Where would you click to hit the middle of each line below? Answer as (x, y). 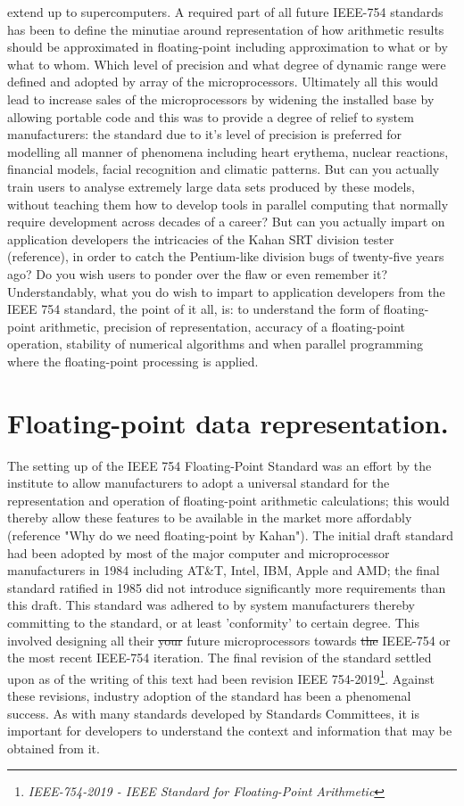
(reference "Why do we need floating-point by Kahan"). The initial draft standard (230, 535)
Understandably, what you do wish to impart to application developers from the (226, 291)
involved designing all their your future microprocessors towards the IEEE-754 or (229, 640)
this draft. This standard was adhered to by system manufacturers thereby (211, 605)
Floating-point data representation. (228, 422)
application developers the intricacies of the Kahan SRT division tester (201, 239)
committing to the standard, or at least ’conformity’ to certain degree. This (214, 622)
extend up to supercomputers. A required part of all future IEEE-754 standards (225, 12)
